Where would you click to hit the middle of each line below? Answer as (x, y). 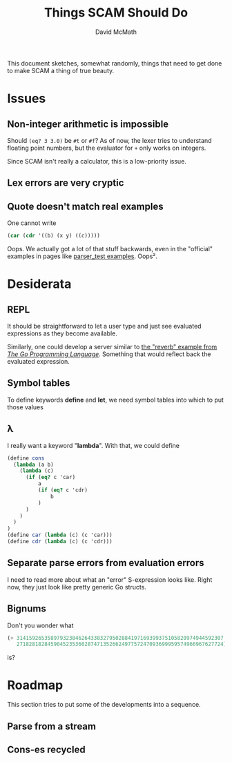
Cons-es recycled (46, 749)
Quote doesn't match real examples (85, 206)
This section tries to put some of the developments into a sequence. (104, 705)
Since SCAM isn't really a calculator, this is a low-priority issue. (97, 161)
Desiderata (39, 284)
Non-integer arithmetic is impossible (88, 124)
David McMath (116, 32)
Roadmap (35, 685)
